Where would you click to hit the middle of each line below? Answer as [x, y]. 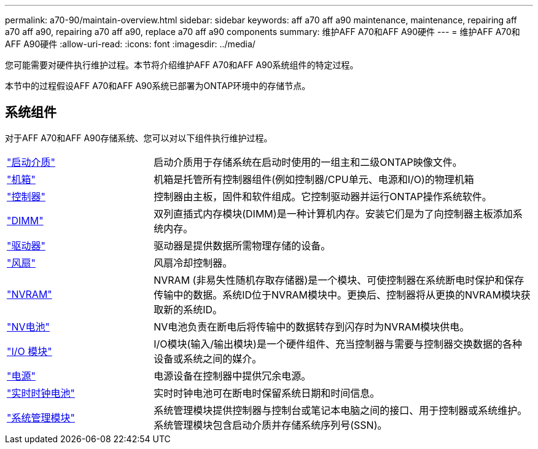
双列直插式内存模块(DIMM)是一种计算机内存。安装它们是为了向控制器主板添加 [333, 213]
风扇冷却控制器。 [193, 263]
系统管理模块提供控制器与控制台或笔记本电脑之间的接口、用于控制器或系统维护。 [341, 410]
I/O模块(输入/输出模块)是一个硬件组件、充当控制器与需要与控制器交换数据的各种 [338, 344]
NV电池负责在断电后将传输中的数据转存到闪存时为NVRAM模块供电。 [312, 326]
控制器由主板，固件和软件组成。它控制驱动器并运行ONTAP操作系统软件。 [323, 196]
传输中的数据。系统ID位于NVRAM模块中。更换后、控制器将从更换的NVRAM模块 [337, 295]
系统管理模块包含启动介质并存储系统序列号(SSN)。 [271, 425]
